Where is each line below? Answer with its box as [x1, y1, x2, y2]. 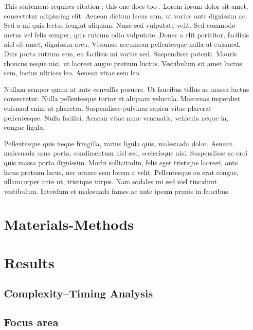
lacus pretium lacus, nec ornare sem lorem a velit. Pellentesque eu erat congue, [4, 167, 239, 177]
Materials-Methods [4, 214, 134, 234]
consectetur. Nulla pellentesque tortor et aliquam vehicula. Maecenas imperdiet [4, 93, 240, 104]
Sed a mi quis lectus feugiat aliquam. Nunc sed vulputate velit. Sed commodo [4, 20, 235, 30]
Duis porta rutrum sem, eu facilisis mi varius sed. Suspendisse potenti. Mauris [4, 48, 237, 58]
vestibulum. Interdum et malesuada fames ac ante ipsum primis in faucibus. [4, 186, 230, 196]
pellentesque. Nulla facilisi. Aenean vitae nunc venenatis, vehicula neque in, [4, 112, 229, 122]
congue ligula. [4, 122, 45, 132]
